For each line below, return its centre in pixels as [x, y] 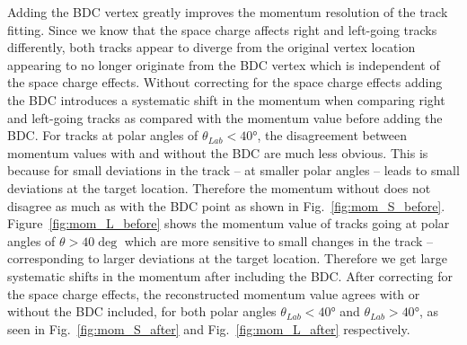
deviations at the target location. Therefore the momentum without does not [219, 187]
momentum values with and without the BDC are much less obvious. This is [218, 152]
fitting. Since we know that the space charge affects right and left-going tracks [222, 29]
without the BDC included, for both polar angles [142, 311]
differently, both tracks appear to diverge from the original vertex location [211, 47]
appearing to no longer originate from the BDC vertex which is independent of [224, 64]
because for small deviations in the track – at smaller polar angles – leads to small [233, 170]
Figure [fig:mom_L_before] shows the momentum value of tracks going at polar [229, 223]
